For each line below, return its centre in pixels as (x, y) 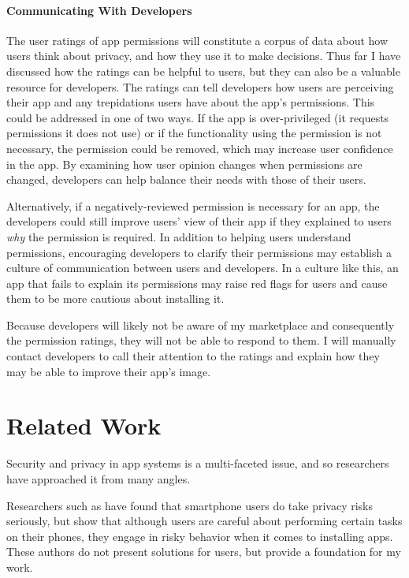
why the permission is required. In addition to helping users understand (179, 236)
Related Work (84, 425)
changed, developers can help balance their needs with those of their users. (186, 179)
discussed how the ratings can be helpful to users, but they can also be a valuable (203, 71)
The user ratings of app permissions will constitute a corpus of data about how (197, 40)
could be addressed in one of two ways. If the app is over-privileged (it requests (198, 117)
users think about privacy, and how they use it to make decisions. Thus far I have (204, 56)
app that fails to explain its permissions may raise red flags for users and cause (197, 283)
